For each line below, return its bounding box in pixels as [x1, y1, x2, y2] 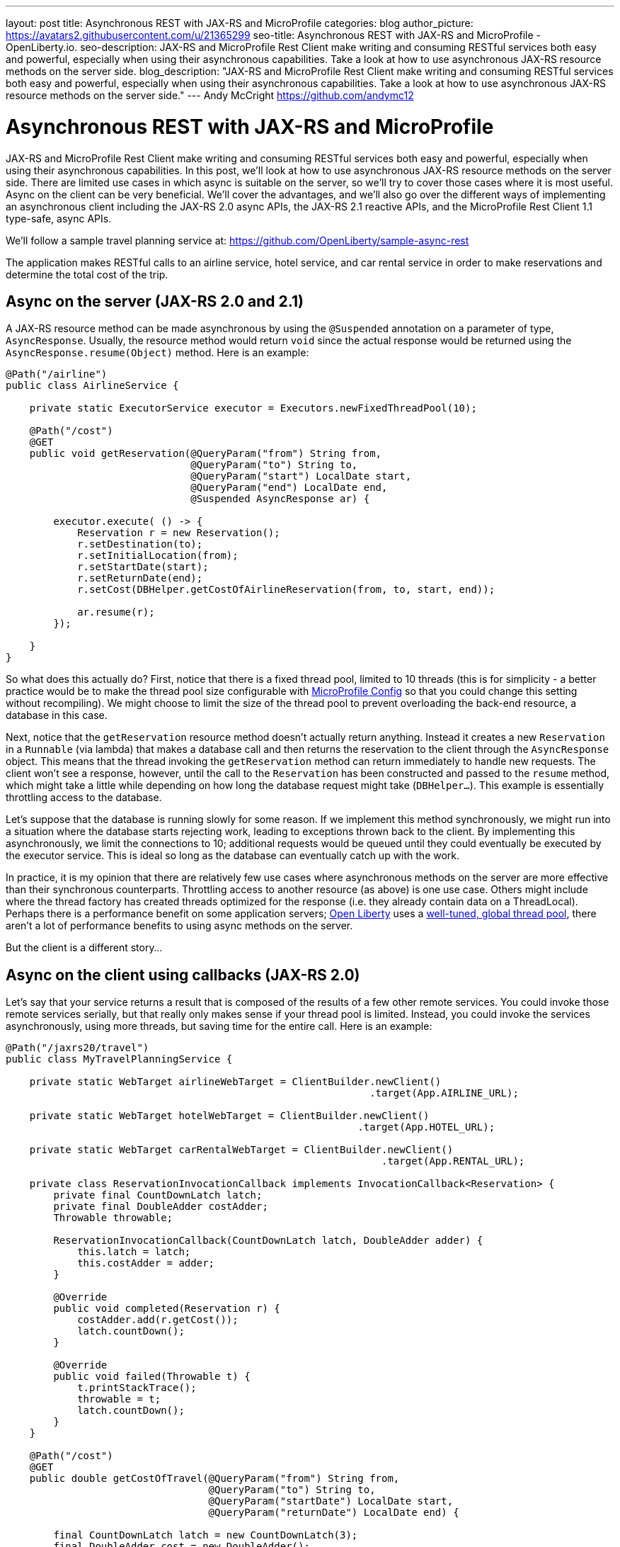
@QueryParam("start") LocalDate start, [190, 470, 412, 482]
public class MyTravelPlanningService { [6, 1053, 233, 1065]
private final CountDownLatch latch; [53, 1189, 263, 1201]
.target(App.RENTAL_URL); [381, 1155, 525, 1167]
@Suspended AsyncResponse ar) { [190, 493, 370, 505]
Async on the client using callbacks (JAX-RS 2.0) [6, 965, 360, 984]
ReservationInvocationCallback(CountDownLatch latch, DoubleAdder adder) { [53, 1235, 483, 1247]
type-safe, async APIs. [6, 212, 112, 225]
